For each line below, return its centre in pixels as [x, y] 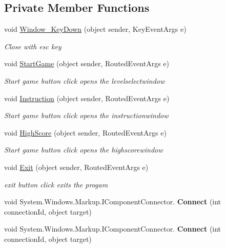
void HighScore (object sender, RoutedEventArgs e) [85, 132]
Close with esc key [33, 46]
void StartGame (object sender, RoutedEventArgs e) [87, 63]
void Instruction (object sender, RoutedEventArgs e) [87, 98]
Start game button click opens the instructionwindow [86, 115]
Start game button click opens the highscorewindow [84, 150]
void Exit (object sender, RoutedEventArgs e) [76, 167]
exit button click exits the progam [56, 184]
